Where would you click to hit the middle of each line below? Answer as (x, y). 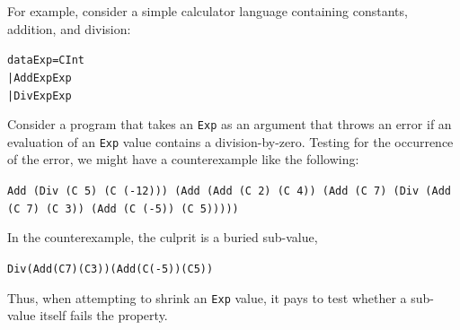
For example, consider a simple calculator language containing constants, (208, 11)
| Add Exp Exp (40, 78)
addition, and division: (69, 28)
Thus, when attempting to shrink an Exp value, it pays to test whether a (207, 297)
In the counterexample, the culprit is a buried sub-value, (163, 237)
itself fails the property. (104, 315)
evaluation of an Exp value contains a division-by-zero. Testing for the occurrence (230, 141)
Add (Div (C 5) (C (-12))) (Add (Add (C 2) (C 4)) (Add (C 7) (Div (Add (229, 191)
